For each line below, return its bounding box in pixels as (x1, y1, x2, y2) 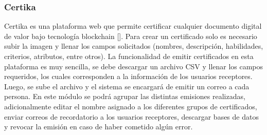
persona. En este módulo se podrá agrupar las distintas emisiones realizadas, (4, 91, 245, 102)
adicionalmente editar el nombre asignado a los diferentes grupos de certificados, (4, 101, 257, 111)
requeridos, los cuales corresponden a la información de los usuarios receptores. (4, 71, 253, 82)
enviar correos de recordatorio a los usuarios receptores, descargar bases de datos (4, 111, 259, 122)
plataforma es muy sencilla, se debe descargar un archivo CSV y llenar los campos (4, 61, 263, 71)
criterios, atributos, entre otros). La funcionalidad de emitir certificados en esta (4, 51, 254, 61)
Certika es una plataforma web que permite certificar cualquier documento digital (4, 21, 262, 31)
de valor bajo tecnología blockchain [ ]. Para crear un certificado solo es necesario (4, 30, 257, 41)
